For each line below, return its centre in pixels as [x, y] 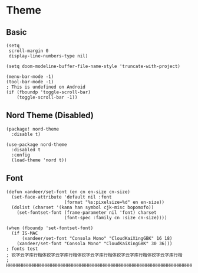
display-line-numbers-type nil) [48, 56]
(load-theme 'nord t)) [39, 160]
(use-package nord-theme [37, 144]
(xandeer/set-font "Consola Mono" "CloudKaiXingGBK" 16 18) [97, 238]
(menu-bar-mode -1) [30, 77]
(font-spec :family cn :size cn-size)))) [115, 217]
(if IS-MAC [25, 233]
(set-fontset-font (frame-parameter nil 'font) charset [87, 212]
